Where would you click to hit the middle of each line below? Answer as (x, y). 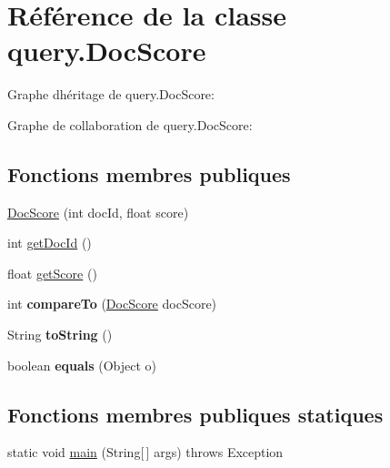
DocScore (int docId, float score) (98, 212)
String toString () (60, 335)
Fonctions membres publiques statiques (195, 414)
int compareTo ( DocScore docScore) (112, 304)
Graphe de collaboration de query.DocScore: (130, 124)
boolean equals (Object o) (82, 365)
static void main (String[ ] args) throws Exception (145, 452)
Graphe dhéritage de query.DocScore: (111, 94)
